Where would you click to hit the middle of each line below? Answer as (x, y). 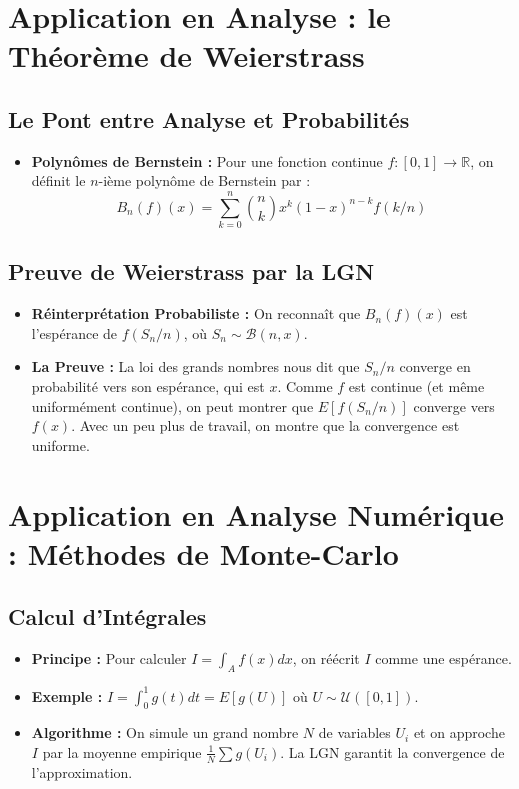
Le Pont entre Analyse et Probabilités (209, 118)
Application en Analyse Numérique (256, 513)
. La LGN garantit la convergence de (392, 751)
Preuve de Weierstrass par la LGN (191, 271)
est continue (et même (416, 386)
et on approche (459, 732)
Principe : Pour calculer (109, 658)
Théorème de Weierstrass (186, 55)
